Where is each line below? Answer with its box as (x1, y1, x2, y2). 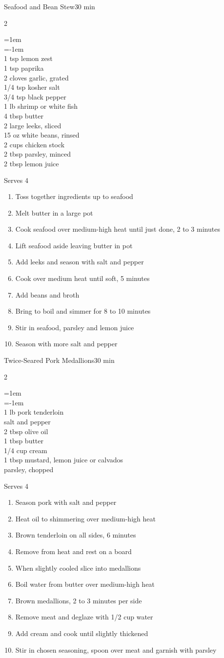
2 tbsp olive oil (4, 426, 48, 436)
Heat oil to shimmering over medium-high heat (15, 513, 156, 523)
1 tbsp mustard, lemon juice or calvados (4, 455, 123, 465)
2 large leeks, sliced (4, 120, 61, 130)
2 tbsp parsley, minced (4, 149, 71, 159)
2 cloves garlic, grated (4, 72, 69, 82)
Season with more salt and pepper (15, 339, 118, 349)
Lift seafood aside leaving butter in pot (15, 240, 133, 250)
